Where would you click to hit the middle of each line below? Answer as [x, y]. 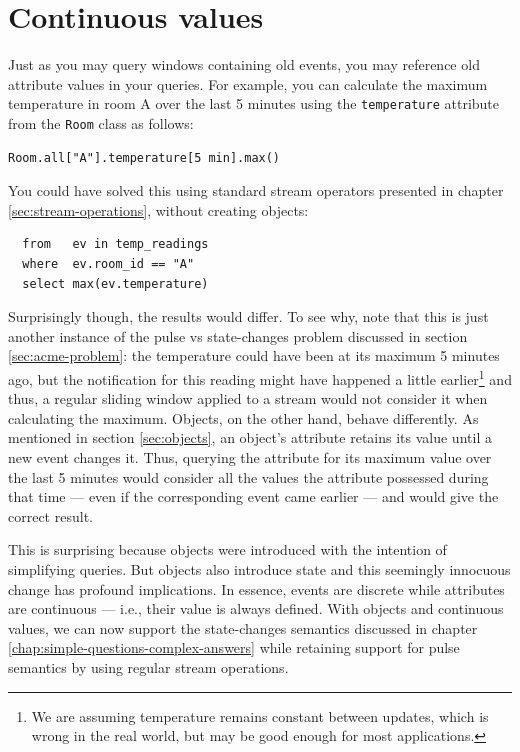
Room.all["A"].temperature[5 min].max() [144, 157]
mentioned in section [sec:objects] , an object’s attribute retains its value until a [250, 437]
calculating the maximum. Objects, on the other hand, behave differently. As [243, 417]
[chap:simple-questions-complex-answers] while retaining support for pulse [234, 647]
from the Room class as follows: [101, 122]
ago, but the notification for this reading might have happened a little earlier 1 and [260, 377]
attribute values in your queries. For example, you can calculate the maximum [248, 83]
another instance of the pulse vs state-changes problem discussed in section [238, 335]
